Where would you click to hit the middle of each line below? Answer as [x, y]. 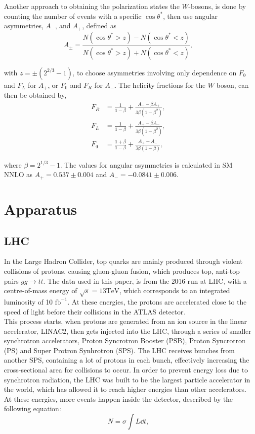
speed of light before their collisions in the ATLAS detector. [95, 311]
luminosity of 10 [28, 301]
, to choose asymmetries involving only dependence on [155, 72]
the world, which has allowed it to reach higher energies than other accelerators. [125, 389]
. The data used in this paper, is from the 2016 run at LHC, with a [145, 280]
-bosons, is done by [217, 6]
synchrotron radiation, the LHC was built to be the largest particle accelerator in [127, 379]
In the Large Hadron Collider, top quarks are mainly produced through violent [123, 261]
